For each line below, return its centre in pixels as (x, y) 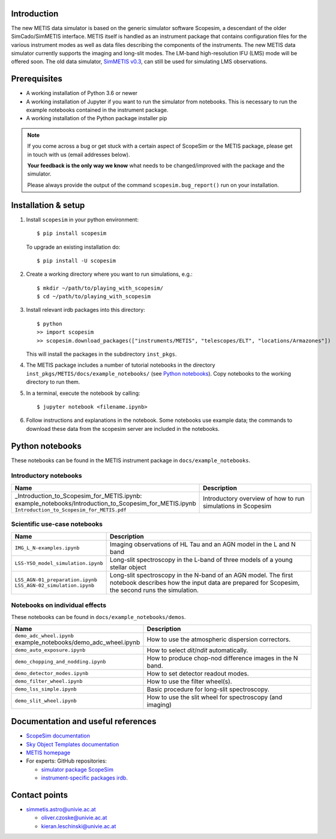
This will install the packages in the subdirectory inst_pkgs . (101, 354)
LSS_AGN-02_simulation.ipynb (55, 585)
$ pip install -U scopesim (76, 261)
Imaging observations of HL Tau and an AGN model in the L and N (203, 544)
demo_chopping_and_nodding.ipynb (60, 662)
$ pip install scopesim (72, 233)
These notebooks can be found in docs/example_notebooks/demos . (98, 617)
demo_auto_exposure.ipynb (50, 650)
